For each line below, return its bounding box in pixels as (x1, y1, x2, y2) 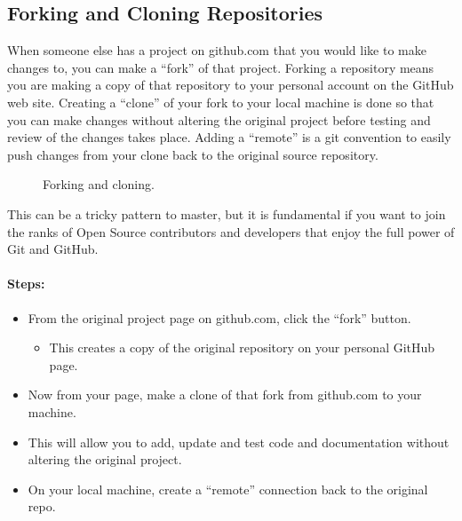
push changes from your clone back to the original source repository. (7, 145, 378, 163)
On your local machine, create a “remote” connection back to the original (28, 479, 428, 498)
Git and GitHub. (7, 240, 99, 258)
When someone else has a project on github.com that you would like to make (7, 41, 426, 59)
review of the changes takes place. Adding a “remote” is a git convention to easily (7, 128, 451, 146)
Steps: (7, 274, 45, 293)
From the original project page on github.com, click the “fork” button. (28, 308, 411, 327)
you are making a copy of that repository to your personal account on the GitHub (7, 75, 454, 94)
